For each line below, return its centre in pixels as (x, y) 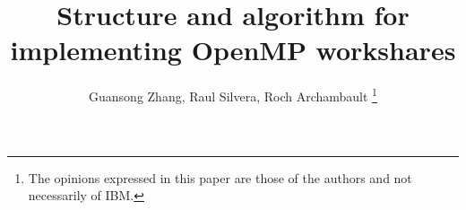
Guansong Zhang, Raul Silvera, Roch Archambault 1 (233, 95)
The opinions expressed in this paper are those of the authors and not (220, 177)
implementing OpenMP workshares (233, 50)
